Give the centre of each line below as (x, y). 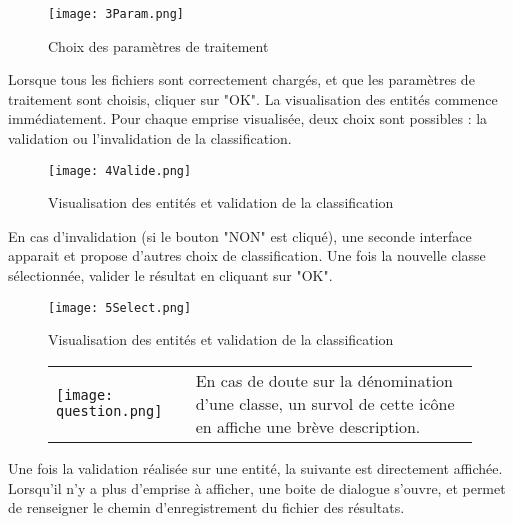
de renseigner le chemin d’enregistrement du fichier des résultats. (206, 507)
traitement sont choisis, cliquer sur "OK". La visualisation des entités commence (253, 98)
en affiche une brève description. (308, 426)
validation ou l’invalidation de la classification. (150, 138)
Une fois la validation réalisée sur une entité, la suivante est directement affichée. (255, 467)
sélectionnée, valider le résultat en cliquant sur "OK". (170, 275)
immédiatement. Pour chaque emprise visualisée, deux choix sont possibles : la (248, 118)
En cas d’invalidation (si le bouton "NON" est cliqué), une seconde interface (240, 235)
